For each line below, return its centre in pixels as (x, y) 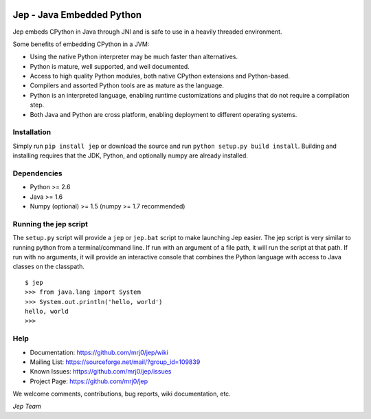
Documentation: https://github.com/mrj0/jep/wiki (99, 352)
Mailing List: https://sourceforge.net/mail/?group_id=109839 (115, 362)
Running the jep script (50, 224)
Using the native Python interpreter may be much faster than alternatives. (134, 57)
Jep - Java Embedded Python (77, 15)
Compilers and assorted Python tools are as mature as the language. (127, 85)
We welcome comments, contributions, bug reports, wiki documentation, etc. (122, 394)
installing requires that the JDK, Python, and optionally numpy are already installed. (131, 155)
